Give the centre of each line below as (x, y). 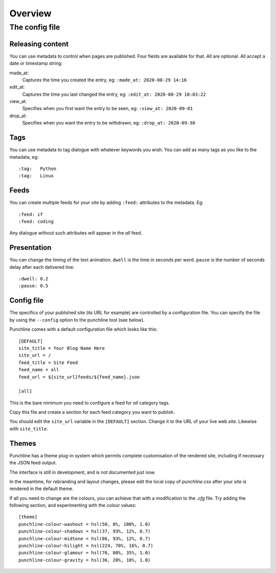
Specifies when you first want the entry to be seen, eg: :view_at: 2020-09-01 (108, 109)
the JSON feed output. (33, 463)
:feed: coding (36, 221)
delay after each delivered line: (42, 267)
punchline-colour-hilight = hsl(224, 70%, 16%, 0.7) (86, 546)
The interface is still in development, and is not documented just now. (83, 472)
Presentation (30, 248)
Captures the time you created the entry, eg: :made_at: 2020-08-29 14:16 (105, 80)
